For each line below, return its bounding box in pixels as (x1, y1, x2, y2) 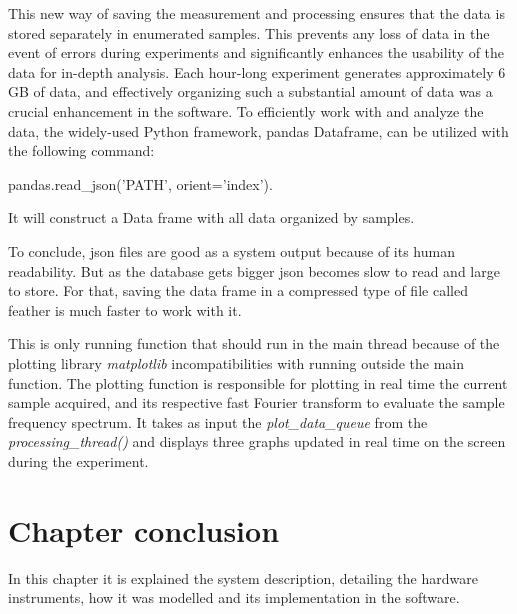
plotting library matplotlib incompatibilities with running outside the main (8, 352, 464, 373)
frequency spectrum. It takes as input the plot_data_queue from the (8, 411, 428, 432)
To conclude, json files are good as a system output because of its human (8, 240, 455, 261)
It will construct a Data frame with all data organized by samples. (8, 207, 415, 228)
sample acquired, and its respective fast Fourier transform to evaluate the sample (8, 392, 505, 413)
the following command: (8, 140, 155, 161)
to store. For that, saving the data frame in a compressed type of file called (8, 280, 468, 301)
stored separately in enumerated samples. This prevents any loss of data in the (8, 22, 490, 43)
